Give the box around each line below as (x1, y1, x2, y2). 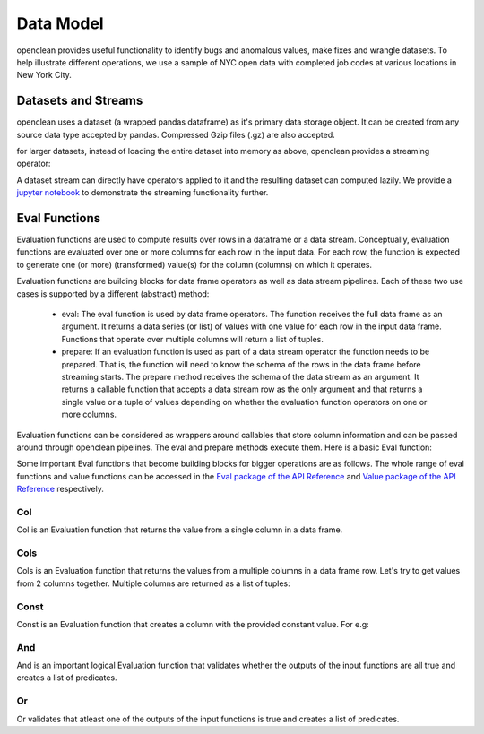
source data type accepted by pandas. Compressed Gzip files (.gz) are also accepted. (16, 129, 335, 140)
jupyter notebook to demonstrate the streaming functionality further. (16, 187, 269, 198)
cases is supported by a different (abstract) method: (16, 288, 210, 299)
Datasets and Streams (16, 93, 143, 108)
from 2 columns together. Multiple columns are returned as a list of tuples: (16, 578, 290, 589)
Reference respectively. (16, 484, 105, 495)
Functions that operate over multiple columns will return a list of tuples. (61, 333, 324, 344)
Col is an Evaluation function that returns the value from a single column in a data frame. (16, 524, 343, 535)
